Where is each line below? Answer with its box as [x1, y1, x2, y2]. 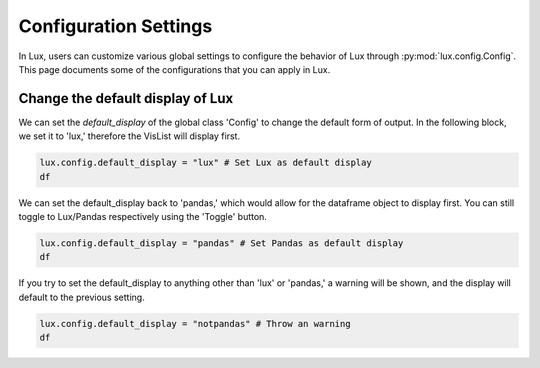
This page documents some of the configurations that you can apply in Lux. [18, 63, 331, 75]
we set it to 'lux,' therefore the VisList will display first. [18, 130, 240, 142]
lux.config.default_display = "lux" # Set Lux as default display [39, 157, 372, 169]
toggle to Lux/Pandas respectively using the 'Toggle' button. [18, 210, 267, 222]
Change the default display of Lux [18, 90, 234, 107]
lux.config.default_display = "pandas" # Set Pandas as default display [39, 237, 404, 249]
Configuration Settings [18, 15, 213, 37]
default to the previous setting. [18, 291, 145, 303]
